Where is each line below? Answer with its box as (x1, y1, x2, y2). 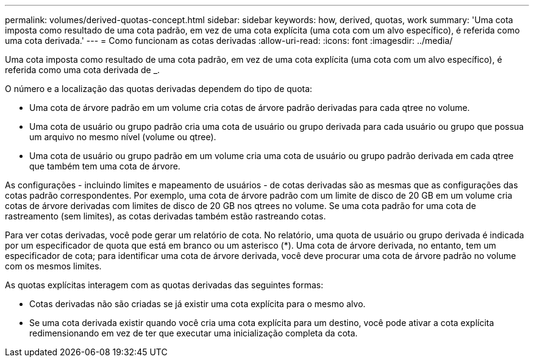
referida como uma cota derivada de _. (5, 65, 160, 75)
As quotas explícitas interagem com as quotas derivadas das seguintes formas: (5, 280, 324, 290)
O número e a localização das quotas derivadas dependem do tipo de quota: (5, 83, 313, 94)
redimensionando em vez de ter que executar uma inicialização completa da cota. (29, 328, 358, 338)
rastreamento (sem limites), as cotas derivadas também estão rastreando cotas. (5, 211, 326, 221)
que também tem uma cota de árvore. (29, 161, 180, 171)
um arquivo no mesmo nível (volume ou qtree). (29, 132, 216, 142)
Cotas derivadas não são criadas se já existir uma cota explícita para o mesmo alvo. (29, 299, 366, 309)
